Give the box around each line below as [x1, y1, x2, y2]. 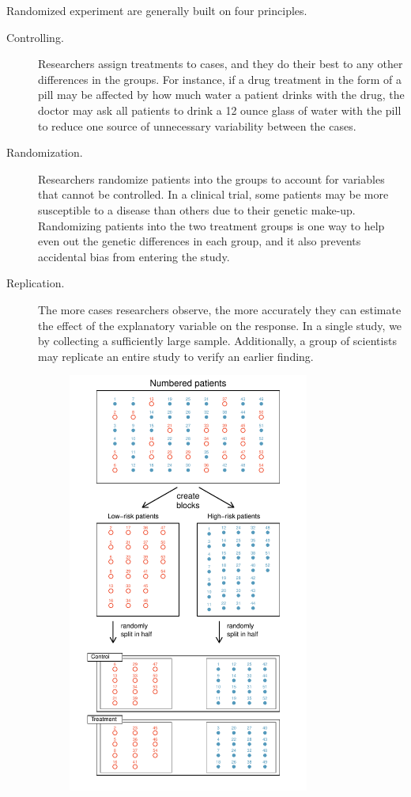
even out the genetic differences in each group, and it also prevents [38, 233, 361, 249]
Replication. [6, 275, 65, 291]
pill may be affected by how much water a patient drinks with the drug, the [38, 86, 405, 103]
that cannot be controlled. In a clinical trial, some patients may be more [38, 186, 389, 203]
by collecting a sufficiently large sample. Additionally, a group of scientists [38, 332, 397, 349]
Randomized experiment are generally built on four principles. [6, 2, 307, 18]
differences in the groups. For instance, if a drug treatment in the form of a [38, 70, 402, 87]
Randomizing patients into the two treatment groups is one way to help [38, 217, 385, 233]
